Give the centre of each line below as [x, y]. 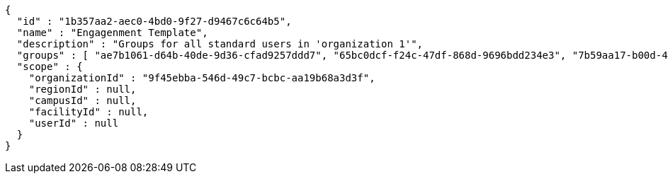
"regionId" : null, [83, 89]
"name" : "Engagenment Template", [112, 33]
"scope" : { [50, 67]
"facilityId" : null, [89, 112]
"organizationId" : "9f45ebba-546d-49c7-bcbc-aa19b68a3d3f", [202, 78]
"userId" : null [74, 123]
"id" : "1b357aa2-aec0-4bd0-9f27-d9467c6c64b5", [154, 21]
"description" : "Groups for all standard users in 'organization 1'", [220, 44]
